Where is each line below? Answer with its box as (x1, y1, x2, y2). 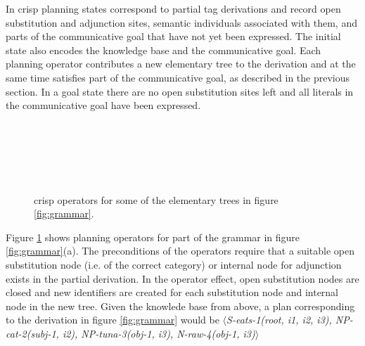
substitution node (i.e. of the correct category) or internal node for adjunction (6, 257, 342, 271)
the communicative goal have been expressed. (6, 98, 201, 113)
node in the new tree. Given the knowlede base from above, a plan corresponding (6, 298, 355, 313)
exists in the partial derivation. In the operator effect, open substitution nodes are (6, 271, 359, 286)
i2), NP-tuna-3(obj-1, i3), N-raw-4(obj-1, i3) (62, 326, 255, 340)
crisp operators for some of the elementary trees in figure (34, 192, 278, 207)
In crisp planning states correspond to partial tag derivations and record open (6, 1, 341, 15)
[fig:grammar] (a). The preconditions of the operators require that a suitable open (6, 243, 354, 258)
